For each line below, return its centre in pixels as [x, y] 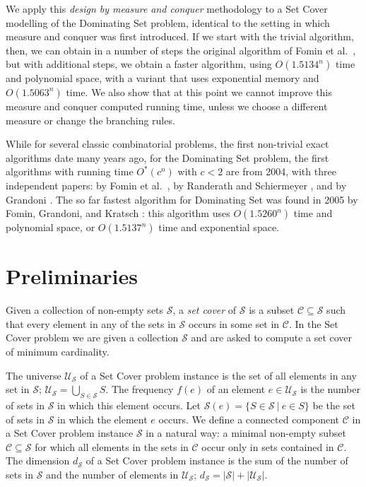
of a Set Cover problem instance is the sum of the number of [217, 460]
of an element [236, 389]
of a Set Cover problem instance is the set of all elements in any [218, 375]
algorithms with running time [70, 171]
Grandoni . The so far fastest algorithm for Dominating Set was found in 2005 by [182, 199]
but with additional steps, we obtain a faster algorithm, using [139, 64]
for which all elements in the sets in [112, 446]
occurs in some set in [234, 323]
